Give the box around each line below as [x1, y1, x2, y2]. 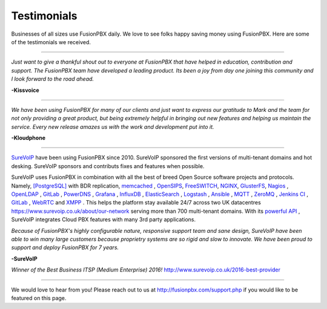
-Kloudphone [11, 134, 45, 141]
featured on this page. [11, 294, 67, 302]
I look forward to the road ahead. [11, 76, 94, 83]
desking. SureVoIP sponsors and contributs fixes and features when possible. [11, 162, 205, 169]
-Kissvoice [11, 86, 39, 94]
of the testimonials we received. [11, 38, 91, 45]
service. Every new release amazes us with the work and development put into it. [11, 123, 214, 130]
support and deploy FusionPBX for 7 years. [11, 244, 119, 251]
